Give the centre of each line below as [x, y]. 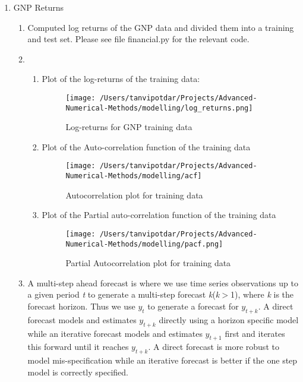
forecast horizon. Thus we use [81, 306]
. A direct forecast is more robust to [214, 347]
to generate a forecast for [193, 306]
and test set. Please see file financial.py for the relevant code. [138, 39]
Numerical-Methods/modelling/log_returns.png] [159, 108]
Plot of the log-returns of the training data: [121, 79]
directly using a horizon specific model [229, 319]
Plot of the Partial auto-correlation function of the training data [159, 215]
